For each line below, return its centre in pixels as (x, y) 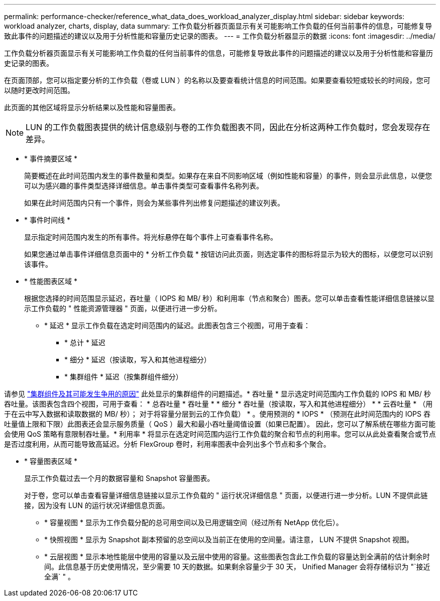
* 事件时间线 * (47, 220)
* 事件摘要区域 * (51, 159)
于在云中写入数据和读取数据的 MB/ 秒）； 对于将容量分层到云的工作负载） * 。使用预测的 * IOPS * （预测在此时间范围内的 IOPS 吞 (217, 414)
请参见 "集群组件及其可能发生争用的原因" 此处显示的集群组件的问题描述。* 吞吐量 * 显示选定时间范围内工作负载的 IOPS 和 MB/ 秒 (217, 394)
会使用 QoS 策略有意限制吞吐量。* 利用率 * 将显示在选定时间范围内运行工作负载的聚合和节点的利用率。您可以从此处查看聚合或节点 (220, 434)
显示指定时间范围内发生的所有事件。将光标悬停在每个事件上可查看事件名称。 (151, 237)
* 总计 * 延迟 (85, 342)
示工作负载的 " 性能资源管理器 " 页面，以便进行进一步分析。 (123, 308)
